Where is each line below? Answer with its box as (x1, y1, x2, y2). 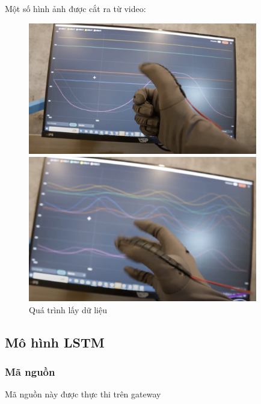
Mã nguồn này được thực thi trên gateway (5, 388, 161, 400)
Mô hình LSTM (5, 332, 105, 351)
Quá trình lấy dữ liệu (29, 303, 107, 316)
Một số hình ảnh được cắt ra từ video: (5, 2, 146, 14)
